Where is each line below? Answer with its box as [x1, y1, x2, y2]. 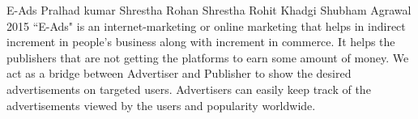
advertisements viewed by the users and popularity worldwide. [6, 96, 316, 113]
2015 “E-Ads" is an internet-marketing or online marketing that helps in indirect [6, 17, 406, 34]
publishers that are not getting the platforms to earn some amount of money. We [6, 49, 409, 66]
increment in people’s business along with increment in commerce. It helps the [6, 33, 395, 50]
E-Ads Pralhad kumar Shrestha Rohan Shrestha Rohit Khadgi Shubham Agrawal [6, 2, 412, 18]
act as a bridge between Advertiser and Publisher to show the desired [6, 65, 352, 82]
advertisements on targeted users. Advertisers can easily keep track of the [6, 80, 371, 97]
